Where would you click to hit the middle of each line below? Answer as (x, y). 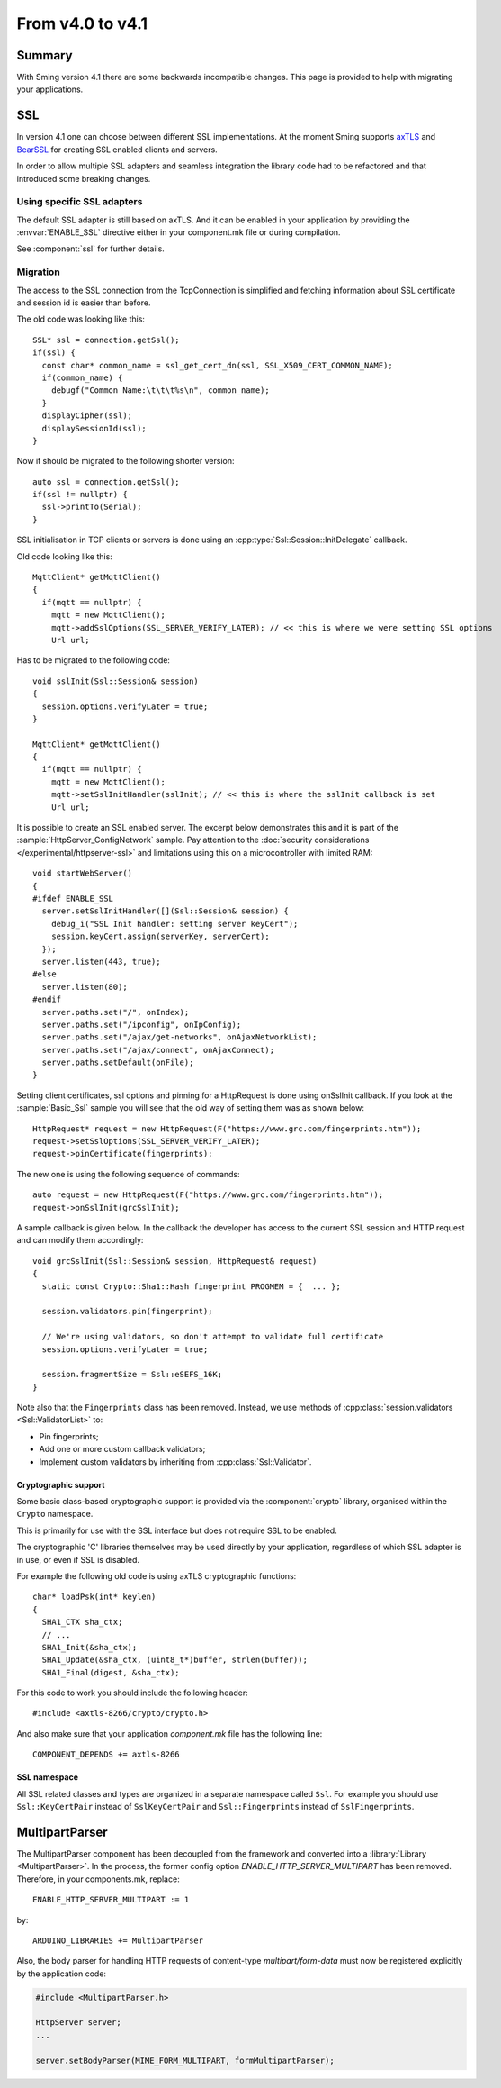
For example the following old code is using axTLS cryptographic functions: (157, 1575)
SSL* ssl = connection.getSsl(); (106, 340)
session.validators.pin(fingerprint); (127, 1312)
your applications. (50, 89)
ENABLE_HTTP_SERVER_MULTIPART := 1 (111, 1900)
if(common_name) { (82, 377)
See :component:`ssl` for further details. (91, 249)
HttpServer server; (78, 2023)
